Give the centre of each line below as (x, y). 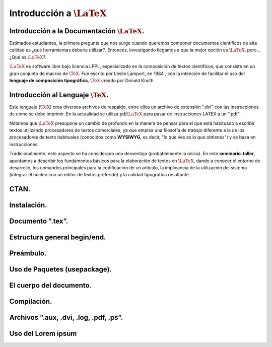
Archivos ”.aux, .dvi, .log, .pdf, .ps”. (66, 318)
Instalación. (28, 205)
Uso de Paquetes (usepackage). (60, 269)
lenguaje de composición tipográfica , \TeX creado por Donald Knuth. (82, 81)
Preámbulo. (28, 254)
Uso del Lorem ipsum (43, 334)
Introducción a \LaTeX (58, 13)
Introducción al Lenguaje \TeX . (59, 95)
